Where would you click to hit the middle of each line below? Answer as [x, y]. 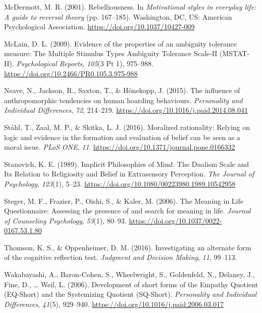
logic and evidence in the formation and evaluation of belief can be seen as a [122, 137]
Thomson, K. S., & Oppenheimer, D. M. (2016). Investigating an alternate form [128, 247]
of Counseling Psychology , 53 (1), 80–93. [65, 220]
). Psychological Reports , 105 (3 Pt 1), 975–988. [82, 63]
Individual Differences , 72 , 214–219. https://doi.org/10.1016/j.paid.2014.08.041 [126, 110]
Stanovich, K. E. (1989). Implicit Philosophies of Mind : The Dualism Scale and [127, 164]
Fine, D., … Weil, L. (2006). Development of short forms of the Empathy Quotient [131, 284]
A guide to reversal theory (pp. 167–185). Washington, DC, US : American [118, 16]
